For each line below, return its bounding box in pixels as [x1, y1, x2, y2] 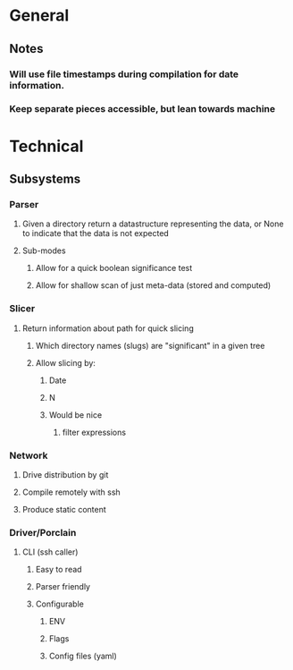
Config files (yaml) [48, 650, 118, 662]
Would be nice [48, 409, 103, 420]
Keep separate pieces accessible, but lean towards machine [9, 103, 276, 115]
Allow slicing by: [35, 357, 96, 368]
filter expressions [62, 427, 127, 437]
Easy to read [35, 564, 82, 575]
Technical [9, 136, 84, 157]
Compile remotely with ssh [21, 487, 121, 497]
